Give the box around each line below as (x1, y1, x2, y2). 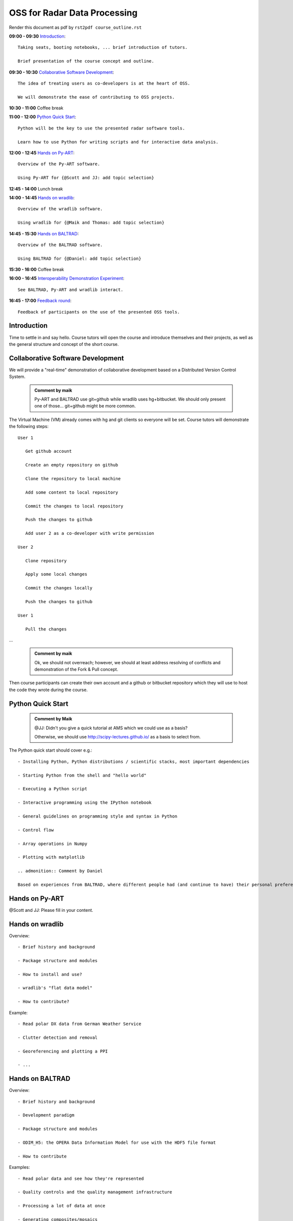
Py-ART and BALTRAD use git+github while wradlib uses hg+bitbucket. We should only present (34, 396, 226, 402)
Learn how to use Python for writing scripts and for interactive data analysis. (18, 139, 219, 145)
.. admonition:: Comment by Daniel (18, 868, 103, 874)
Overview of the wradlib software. (18, 206, 103, 212)
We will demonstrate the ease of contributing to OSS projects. (18, 94, 175, 100)
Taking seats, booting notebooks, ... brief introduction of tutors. (18, 44, 188, 50)
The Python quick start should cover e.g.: (9, 747, 92, 753)
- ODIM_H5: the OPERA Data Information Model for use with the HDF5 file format (18, 1139, 216, 1145)
